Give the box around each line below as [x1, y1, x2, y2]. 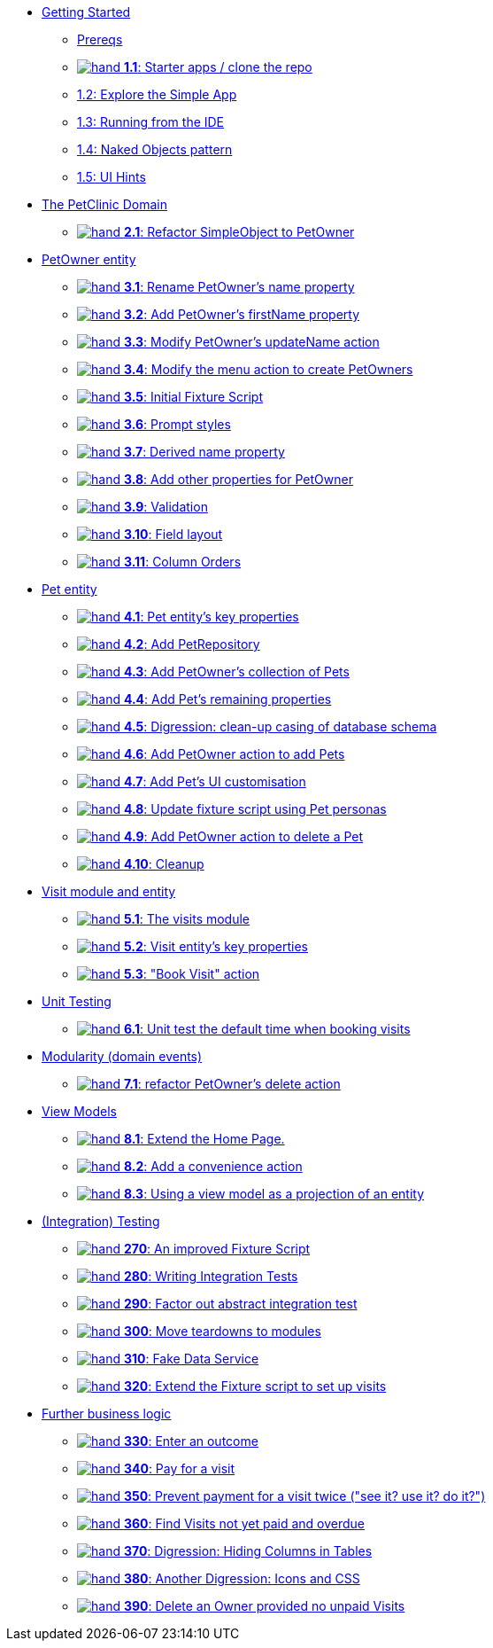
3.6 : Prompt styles [123, 417, 231, 432]
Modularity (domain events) [42, 1049, 203, 1064]
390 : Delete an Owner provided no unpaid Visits [123, 1598, 405, 1613]
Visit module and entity [42, 884, 176, 899]
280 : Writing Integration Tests [123, 1269, 298, 1284]
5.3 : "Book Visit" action [123, 966, 260, 981]
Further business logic [42, 1406, 172, 1421]
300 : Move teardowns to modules [123, 1324, 321, 1339]
